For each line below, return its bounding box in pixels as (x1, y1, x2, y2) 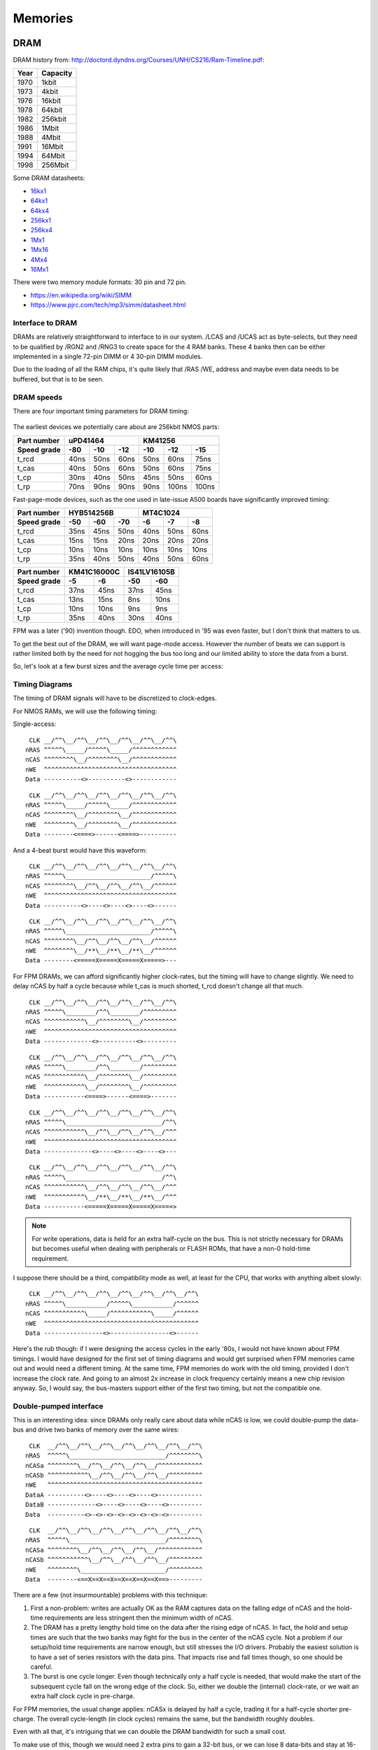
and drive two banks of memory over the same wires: (25, 1425, 180, 1434)
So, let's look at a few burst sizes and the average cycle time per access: (13, 662, 223, 671)
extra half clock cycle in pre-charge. (30, 1692, 136, 1700)
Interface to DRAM (13, 318, 78, 328)
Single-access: (13, 720, 57, 728)
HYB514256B (69, 508, 114, 518)
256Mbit (41, 160, 69, 170)
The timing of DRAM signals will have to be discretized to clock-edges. (13, 694, 217, 703)
